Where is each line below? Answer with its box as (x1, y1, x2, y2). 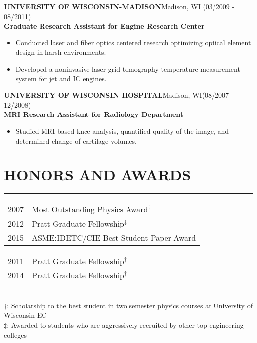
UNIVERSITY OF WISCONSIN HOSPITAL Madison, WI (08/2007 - (4, 90, 234, 100)
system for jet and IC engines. (15, 73, 107, 83)
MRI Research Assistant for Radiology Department (4, 109, 184, 119)
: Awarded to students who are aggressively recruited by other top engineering (7, 320, 244, 330)
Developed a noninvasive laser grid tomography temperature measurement (15, 63, 240, 74)
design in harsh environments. (15, 47, 106, 57)
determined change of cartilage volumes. (15, 135, 137, 146)
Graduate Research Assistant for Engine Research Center (4, 21, 205, 31)
